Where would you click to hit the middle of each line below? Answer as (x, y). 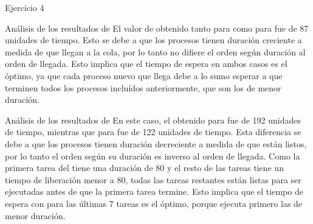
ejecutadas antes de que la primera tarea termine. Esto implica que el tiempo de (154, 191)
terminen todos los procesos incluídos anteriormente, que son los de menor (143, 87)
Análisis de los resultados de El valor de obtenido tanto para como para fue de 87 (157, 28)
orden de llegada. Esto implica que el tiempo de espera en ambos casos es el (146, 64)
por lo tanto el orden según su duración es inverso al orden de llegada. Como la (153, 156)
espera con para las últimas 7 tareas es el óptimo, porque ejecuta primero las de (154, 203)
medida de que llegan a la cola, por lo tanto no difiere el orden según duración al (155, 51)
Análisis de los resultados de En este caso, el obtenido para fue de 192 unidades (153, 120)
